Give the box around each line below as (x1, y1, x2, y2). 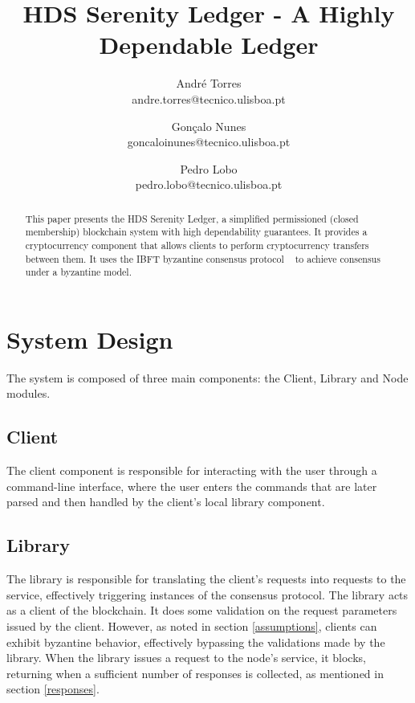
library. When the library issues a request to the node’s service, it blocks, (6, 649, 366, 666)
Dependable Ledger (99, 28, 319, 61)
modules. (6, 385, 51, 402)
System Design (6, 322, 173, 355)
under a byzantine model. (25, 265, 132, 279)
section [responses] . (6, 681, 100, 697)
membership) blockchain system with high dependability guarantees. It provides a (25, 225, 368, 239)
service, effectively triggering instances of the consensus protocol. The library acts (6, 586, 409, 603)
